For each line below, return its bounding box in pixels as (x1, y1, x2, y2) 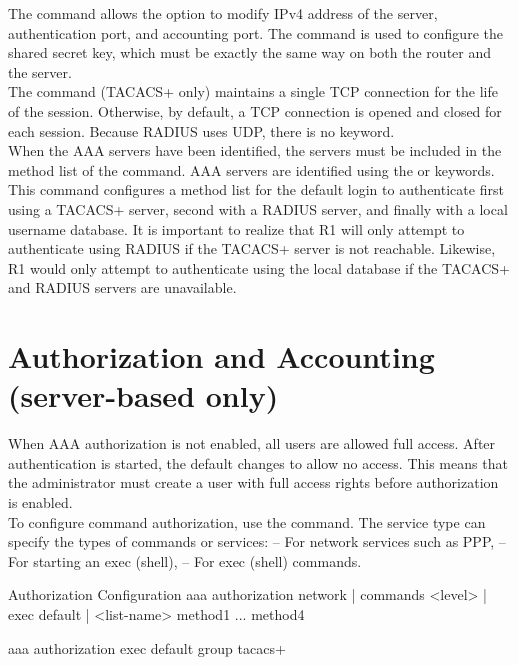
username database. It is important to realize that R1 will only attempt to (8, 218, 465, 239)
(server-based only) (8, 375, 279, 416)
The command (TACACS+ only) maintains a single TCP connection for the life (8, 81, 498, 102)
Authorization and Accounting (8, 336, 435, 377)
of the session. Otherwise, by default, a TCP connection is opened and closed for (8, 100, 502, 121)
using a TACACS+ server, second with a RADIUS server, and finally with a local (8, 198, 508, 219)
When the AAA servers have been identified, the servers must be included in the (8, 140, 502, 161)
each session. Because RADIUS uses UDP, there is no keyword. (8, 120, 395, 141)
